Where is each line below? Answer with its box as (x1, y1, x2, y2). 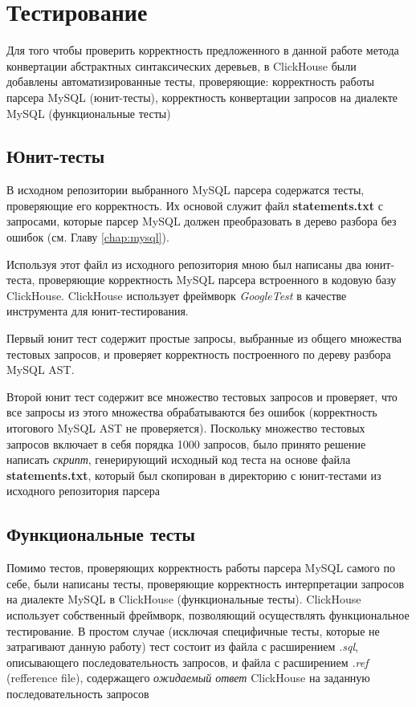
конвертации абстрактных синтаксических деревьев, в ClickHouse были (6, 57, 357, 74)
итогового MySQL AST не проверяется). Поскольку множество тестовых (6, 420, 365, 437)
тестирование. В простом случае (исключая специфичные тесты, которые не (6, 622, 380, 639)
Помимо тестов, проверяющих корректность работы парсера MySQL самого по (6, 559, 395, 576)
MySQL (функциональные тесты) (6, 104, 171, 121)
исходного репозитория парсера (6, 482, 161, 499)
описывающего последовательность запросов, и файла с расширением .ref (6, 653, 369, 670)
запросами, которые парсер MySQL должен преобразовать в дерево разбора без (6, 213, 397, 230)
